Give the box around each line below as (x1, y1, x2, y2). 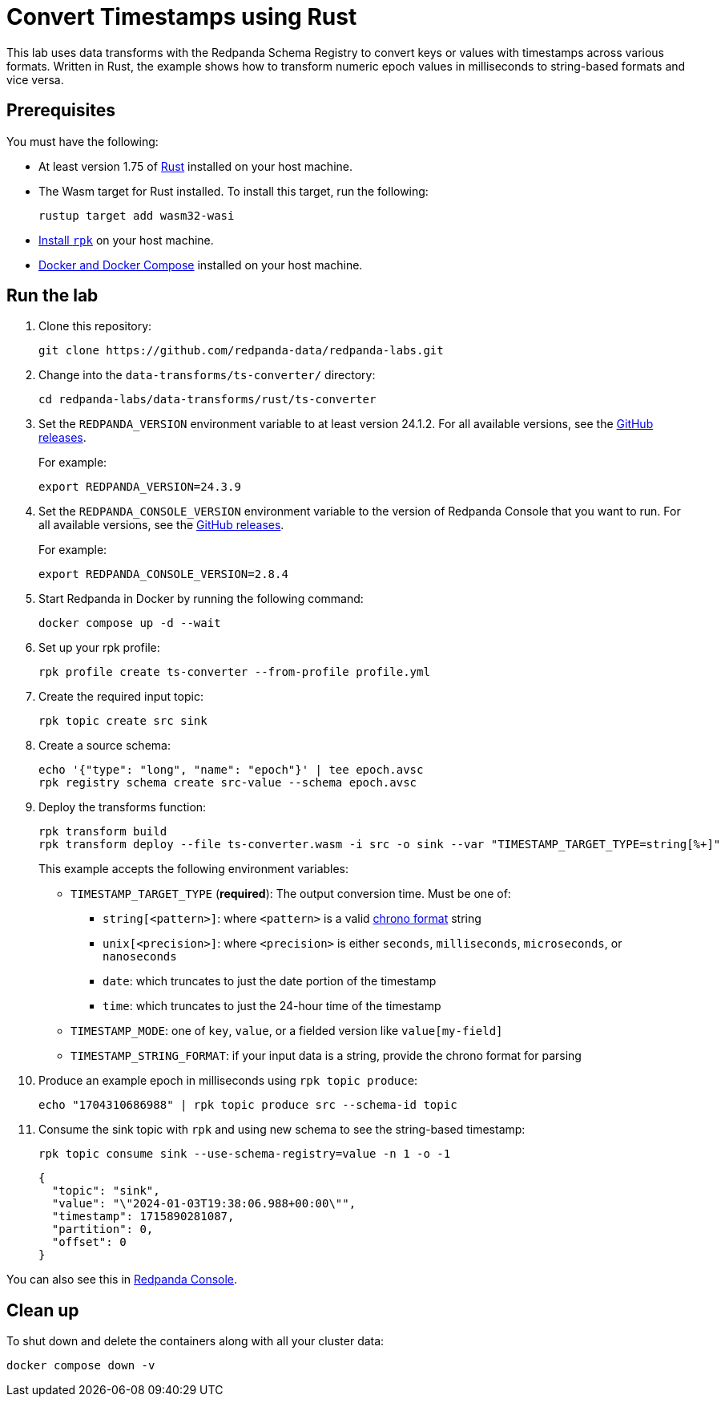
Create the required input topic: (38, 689, 203, 704)
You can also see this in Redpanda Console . (6, 1272, 238, 1287)
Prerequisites (6, 100, 115, 121)
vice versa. (6, 72, 64, 87)
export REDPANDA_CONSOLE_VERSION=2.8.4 (38, 568, 288, 581)
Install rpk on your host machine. (38, 232, 214, 247)
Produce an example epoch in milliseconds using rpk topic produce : (38, 1073, 418, 1088)
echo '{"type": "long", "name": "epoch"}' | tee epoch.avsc (38, 763, 424, 777)
